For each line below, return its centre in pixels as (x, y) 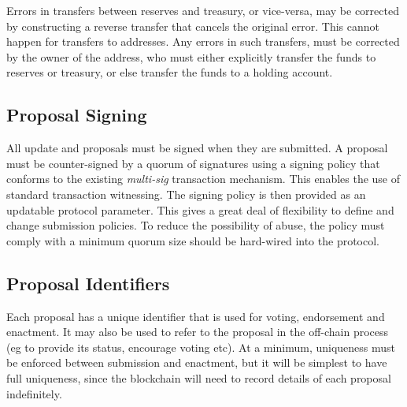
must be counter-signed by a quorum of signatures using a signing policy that (193, 163)
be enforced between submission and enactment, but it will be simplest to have (197, 362)
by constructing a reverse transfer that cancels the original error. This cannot (193, 26)
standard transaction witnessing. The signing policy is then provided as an (186, 194)
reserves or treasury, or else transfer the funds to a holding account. (170, 72)
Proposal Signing (77, 115)
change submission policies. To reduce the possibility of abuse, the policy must (196, 225)
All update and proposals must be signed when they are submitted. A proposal (197, 148)
